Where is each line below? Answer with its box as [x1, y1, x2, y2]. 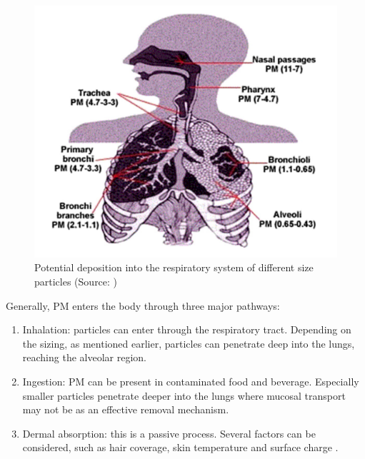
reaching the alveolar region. [22, 350, 146, 365]
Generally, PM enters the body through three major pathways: [6, 298, 280, 313]
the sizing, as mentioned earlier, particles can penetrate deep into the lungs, [22, 336, 355, 350]
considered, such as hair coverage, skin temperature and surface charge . [22, 440, 339, 455]
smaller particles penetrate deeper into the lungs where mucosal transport [22, 388, 346, 403]
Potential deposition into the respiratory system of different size [34, 260, 314, 275]
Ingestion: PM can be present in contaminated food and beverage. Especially [22, 373, 359, 388]
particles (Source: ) [34, 273, 118, 288]
